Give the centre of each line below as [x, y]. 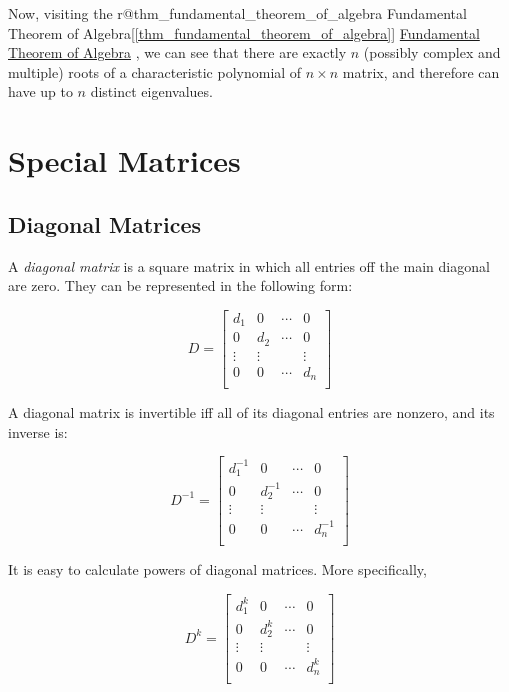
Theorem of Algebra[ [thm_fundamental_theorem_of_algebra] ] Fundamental [244, 32]
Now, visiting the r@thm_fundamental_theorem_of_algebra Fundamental [237, 13]
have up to [40, 91]
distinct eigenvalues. [151, 91]
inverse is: [38, 431]
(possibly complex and [432, 52]
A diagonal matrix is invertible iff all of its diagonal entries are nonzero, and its [251, 412]
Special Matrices [124, 160]
